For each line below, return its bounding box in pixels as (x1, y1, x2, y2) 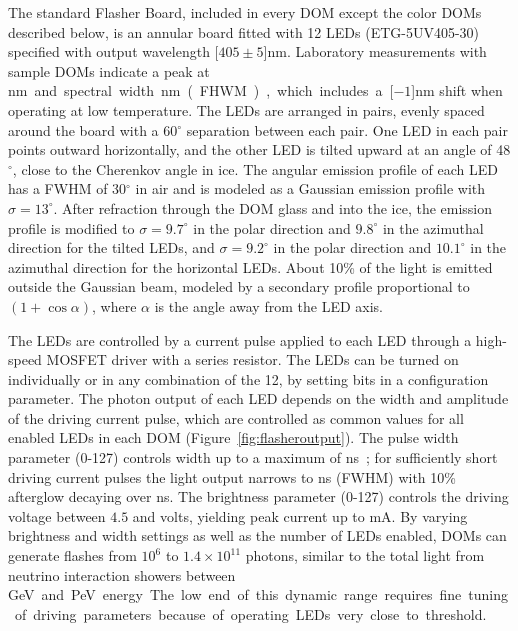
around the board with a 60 (8, 119, 178, 140)
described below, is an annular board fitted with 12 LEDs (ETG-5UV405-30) (8, 21, 480, 42)
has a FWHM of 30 (8, 178, 127, 199)
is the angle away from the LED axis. (154, 295, 383, 316)
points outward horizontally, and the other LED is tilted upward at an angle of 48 (8, 139, 511, 160)
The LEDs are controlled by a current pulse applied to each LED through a (8, 329, 472, 350)
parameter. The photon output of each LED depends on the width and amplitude (8, 388, 509, 409)
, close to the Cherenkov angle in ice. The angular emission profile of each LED (12, 158, 498, 179)
